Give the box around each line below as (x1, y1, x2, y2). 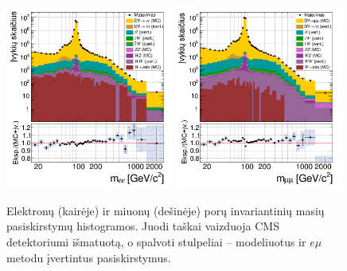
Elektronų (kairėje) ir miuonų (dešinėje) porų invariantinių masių (6, 202, 325, 218)
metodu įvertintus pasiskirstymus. (6, 249, 171, 265)
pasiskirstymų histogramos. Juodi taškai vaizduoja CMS (6, 218, 279, 234)
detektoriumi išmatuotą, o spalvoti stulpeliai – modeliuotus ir (6, 234, 306, 250)
